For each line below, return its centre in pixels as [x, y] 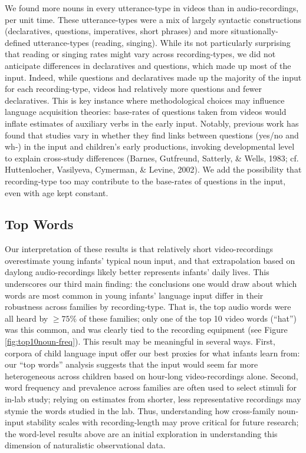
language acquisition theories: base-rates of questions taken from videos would [146, 112]
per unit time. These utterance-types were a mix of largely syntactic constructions [153, 19]
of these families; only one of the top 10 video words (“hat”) [188, 318]
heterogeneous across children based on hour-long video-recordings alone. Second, [152, 376]
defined [18, 42]
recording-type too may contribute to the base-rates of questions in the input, [145, 181]
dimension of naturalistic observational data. [85, 445]
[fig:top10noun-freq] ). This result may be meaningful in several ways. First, [140, 341]
